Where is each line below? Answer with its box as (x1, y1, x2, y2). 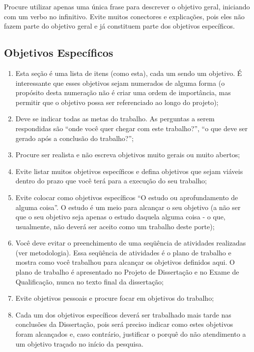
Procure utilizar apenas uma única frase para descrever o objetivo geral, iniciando (4, 1, 250, 11)
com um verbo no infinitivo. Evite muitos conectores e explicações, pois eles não (4, 11, 245, 21)
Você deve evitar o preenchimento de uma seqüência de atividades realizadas (15, 238, 246, 248)
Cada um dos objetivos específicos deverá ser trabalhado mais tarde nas (15, 309, 231, 319)
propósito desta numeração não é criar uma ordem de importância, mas (15, 87, 231, 98)
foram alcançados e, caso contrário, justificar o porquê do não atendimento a (15, 329, 246, 339)
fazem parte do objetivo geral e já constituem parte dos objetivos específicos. (4, 21, 235, 31)
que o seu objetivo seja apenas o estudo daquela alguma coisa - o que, (15, 211, 226, 222)
